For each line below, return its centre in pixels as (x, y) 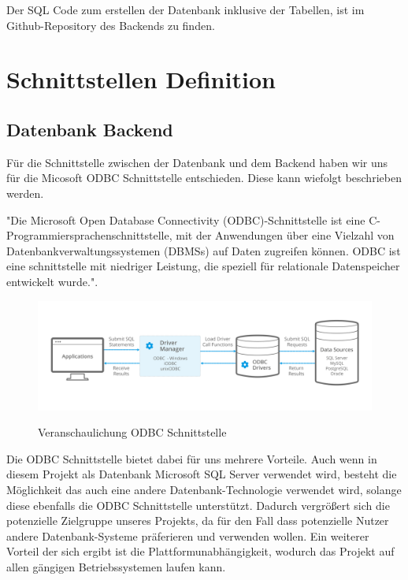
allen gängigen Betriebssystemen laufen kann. (116, 566)
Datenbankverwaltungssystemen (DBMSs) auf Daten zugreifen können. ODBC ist (204, 250)
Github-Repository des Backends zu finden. (111, 25)
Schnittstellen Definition (141, 79)
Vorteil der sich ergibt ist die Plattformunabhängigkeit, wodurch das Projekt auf (200, 551)
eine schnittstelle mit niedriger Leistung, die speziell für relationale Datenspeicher (203, 266)
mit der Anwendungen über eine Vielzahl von (285, 235)
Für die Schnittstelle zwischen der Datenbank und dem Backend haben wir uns (197, 162)
